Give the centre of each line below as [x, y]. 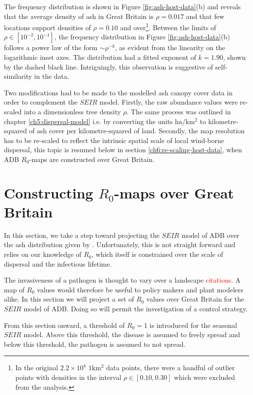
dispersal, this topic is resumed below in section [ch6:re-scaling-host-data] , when [123, 150]
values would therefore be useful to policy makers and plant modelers [140, 289]
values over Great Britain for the [195, 299]
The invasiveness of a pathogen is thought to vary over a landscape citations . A [122, 280]
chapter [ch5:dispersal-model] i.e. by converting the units [88, 121]
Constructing [49, 192]
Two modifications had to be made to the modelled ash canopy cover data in [118, 92]
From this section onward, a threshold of [64, 325]
